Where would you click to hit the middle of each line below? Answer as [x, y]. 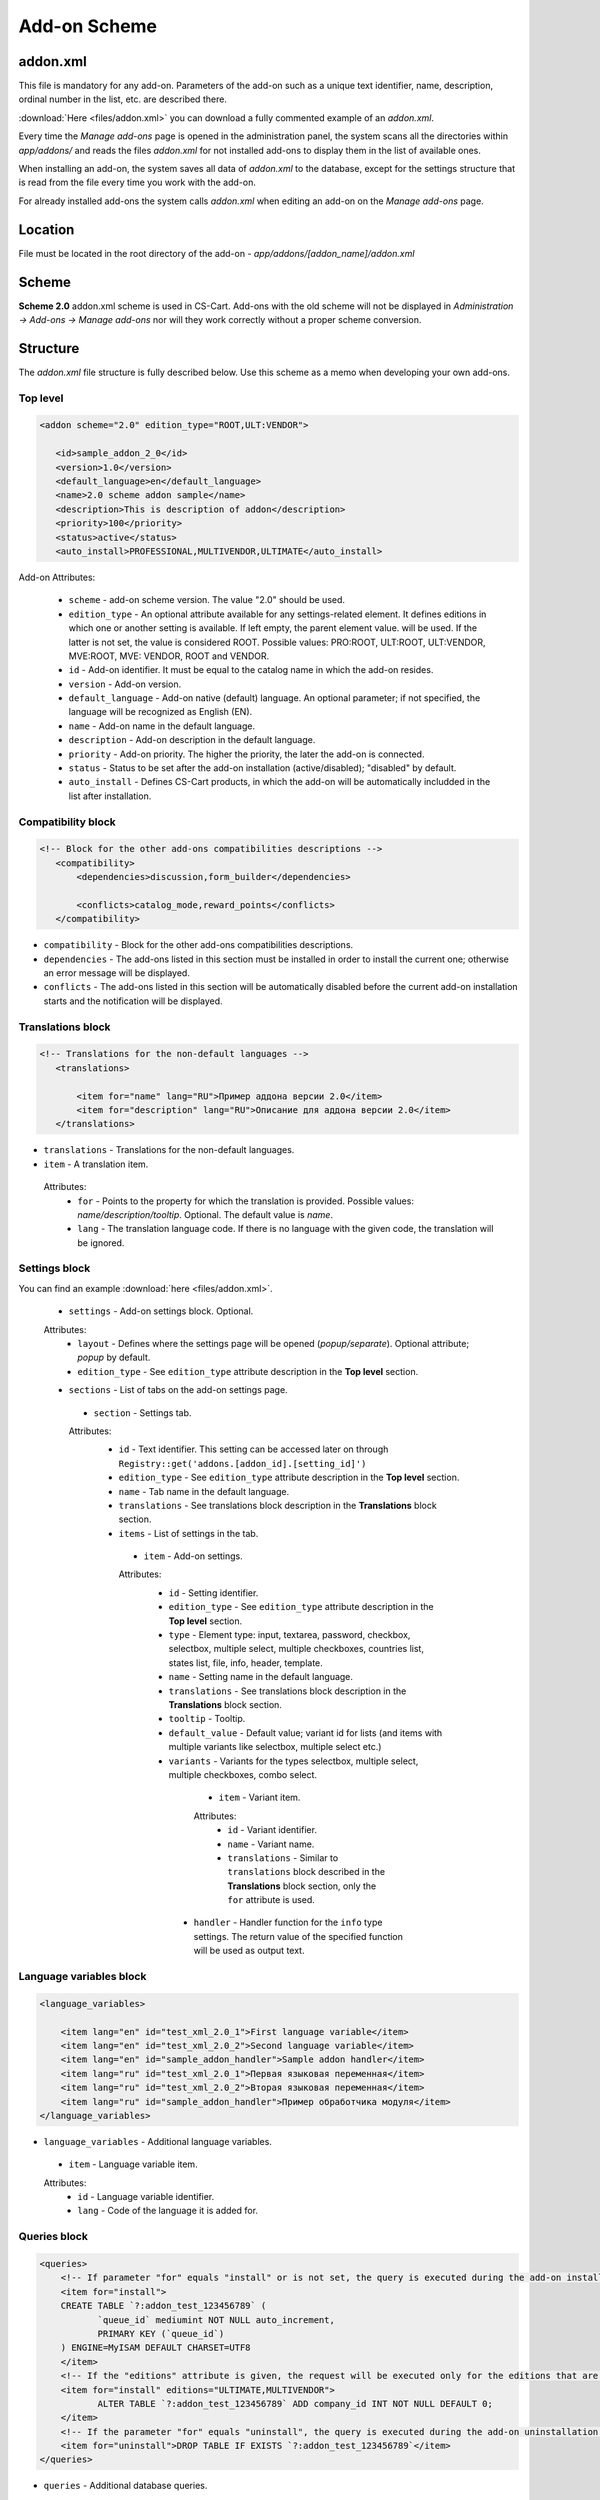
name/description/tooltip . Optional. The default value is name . [205, 1214]
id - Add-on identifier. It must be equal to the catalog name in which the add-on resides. [251, 670]
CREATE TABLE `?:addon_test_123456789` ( [163, 2306]
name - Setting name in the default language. [261, 1677]
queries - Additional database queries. [125, 2486]
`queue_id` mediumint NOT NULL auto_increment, [216, 2319]
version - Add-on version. [125, 684]
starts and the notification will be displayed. [133, 1001]
